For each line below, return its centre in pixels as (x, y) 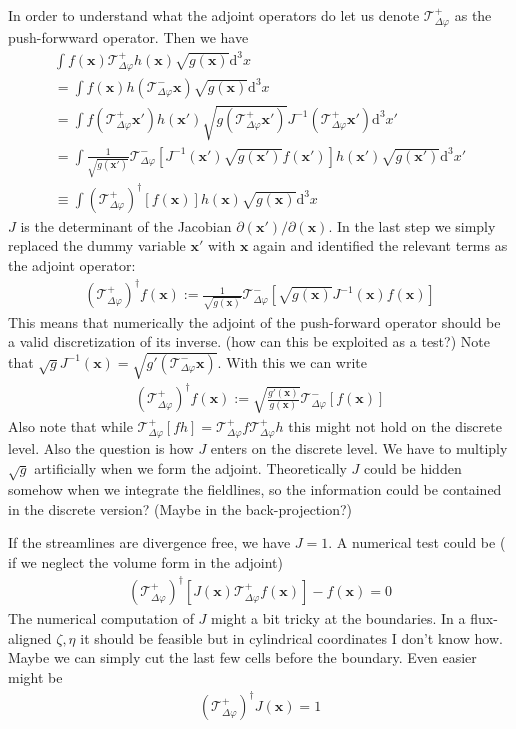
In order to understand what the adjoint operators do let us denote (214, 15)
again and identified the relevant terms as (380, 245)
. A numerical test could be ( (417, 542)
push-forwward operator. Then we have (128, 37)
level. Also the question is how (101, 447)
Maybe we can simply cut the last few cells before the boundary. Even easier (242, 657)
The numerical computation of (101, 618)
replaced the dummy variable (97, 245)
